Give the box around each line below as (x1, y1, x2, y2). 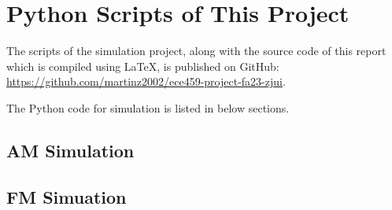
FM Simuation (6, 184, 127, 208)
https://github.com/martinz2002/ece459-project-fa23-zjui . (6, 73, 286, 90)
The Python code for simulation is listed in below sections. (6, 99, 290, 116)
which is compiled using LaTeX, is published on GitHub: (6, 57, 279, 74)
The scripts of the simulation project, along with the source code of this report (6, 42, 386, 59)
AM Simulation (6, 138, 135, 162)
